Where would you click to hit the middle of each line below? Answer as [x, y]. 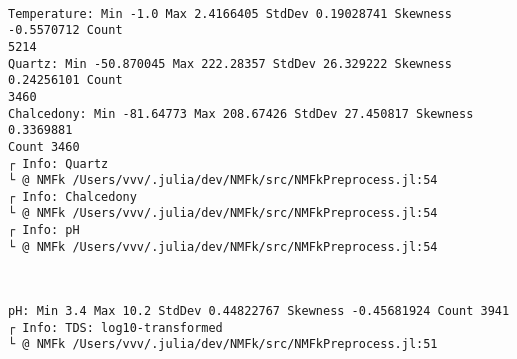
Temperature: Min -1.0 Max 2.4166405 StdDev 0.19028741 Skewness [230, 13]
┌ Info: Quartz [58, 163]
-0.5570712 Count [65, 30]
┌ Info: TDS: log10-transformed [115, 327]
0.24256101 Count [65, 80]
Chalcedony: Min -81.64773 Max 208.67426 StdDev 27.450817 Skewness [241, 113]
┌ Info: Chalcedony [72, 196]
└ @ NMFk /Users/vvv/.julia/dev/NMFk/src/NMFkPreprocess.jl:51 [223, 344]
